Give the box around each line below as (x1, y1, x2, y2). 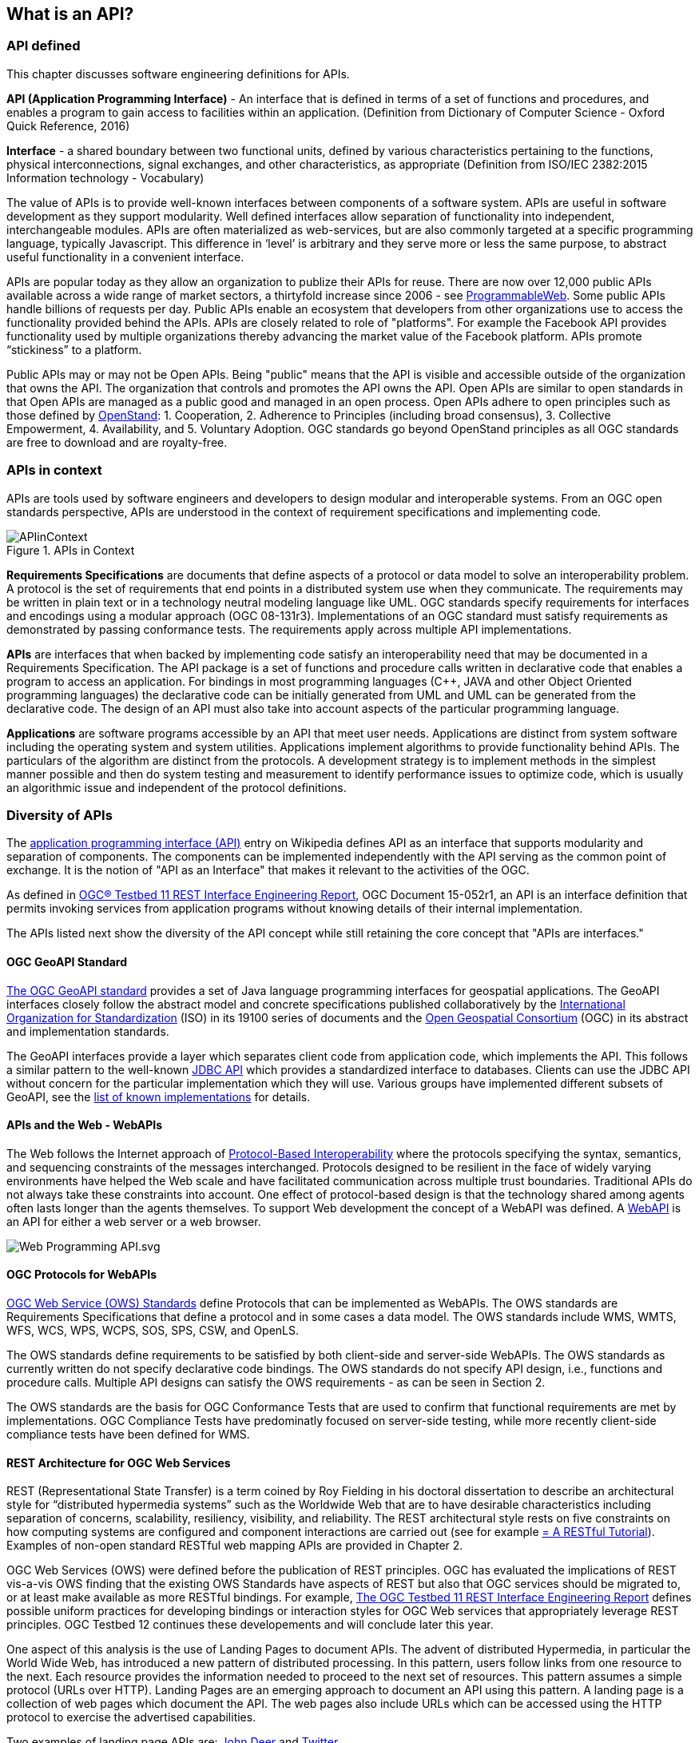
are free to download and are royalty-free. (6, 435, 228, 449)
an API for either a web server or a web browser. (6, 1214, 261, 1228)
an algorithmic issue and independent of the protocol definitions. (6, 780, 347, 794)
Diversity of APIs (6, 806, 113, 823)
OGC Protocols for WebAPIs (6, 1267, 157, 1282)
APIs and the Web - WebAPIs (6, 1118, 163, 1132)
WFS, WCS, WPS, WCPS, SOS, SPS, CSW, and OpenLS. (6, 1323, 300, 1337)
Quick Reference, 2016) (6, 118, 130, 133)
